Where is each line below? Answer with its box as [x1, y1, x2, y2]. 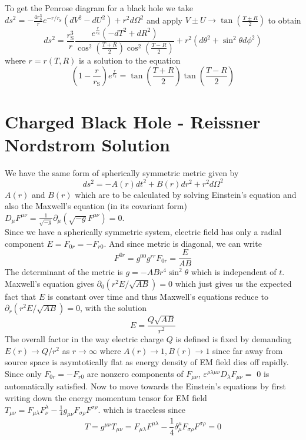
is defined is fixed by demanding [175, 333, 291, 345]
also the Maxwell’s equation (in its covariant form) [5, 200, 187, 212]
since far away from [212, 344, 283, 356]
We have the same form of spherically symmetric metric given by [5, 166, 239, 178]
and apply [146, 14, 182, 26]
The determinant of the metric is [5, 266, 123, 278]
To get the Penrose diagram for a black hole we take [5, 2, 194, 14]
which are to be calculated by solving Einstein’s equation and [75, 188, 297, 200]
